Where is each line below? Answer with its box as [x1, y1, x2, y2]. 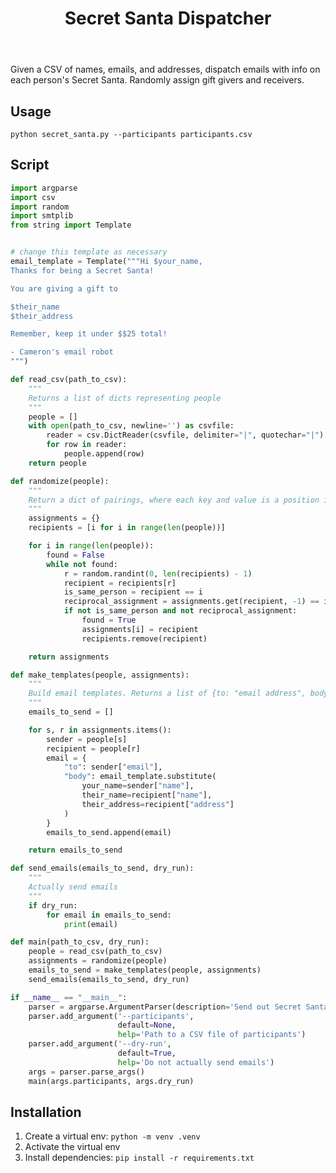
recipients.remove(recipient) [81, 633, 208, 644]
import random [10, 202, 70, 212]
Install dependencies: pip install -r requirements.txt [24, 1152, 255, 1164]
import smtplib [10, 211, 74, 221]
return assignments [28, 652, 110, 662]
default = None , [117, 1020, 177, 1031]
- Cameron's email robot [10, 347, 114, 357]
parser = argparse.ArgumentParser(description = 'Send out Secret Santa [28, 1002, 329, 1012]
